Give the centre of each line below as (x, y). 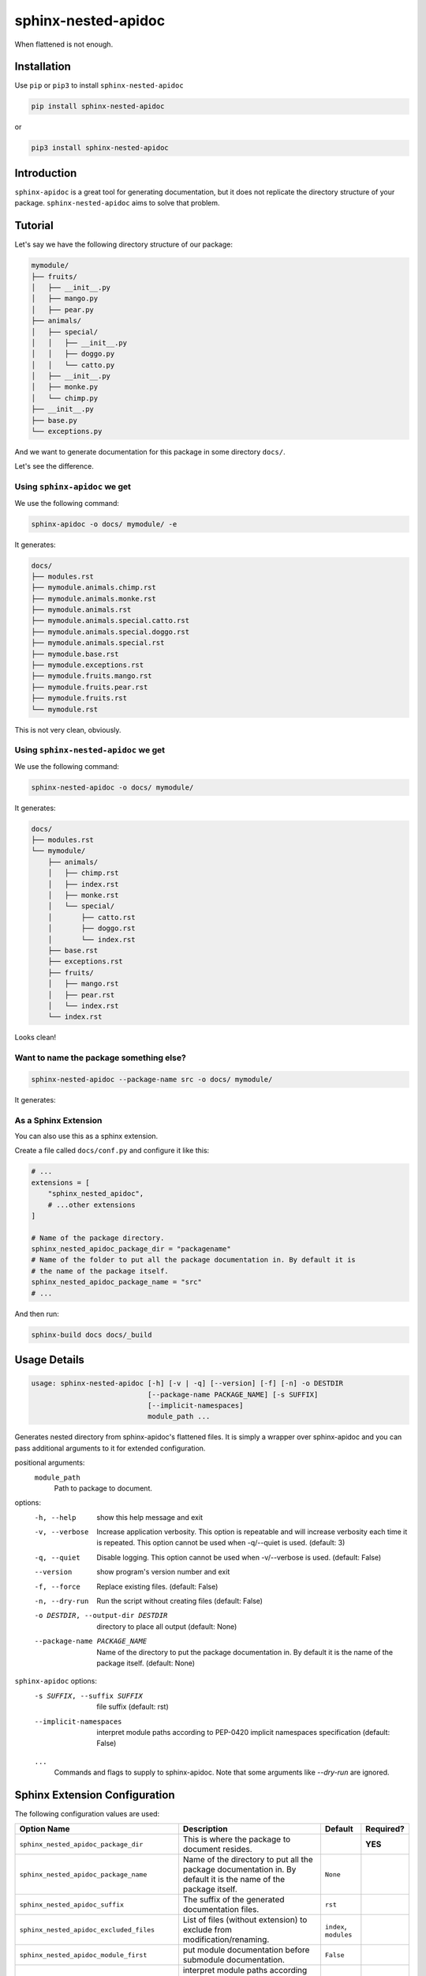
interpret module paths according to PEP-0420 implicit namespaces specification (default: (243, 1732)
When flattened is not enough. (64, 44)
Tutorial (34, 226)
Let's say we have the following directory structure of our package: (123, 244)
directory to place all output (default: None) (167, 1626)
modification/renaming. (226, 1940)
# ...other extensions (92, 1205)
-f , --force (57, 1586)
